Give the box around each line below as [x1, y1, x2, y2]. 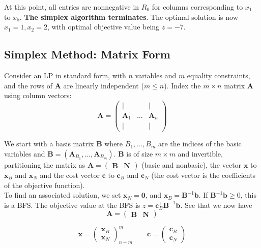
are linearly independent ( [63, 80, 144, 90]
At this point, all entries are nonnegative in [4, 2, 139, 12]
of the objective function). [4, 179, 85, 190]
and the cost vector [40, 169, 100, 180]
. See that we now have [180, 199, 252, 210]
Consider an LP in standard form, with [4, 70, 126, 80]
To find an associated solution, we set [4, 190, 121, 200]
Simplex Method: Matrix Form [4, 46, 170, 62]
